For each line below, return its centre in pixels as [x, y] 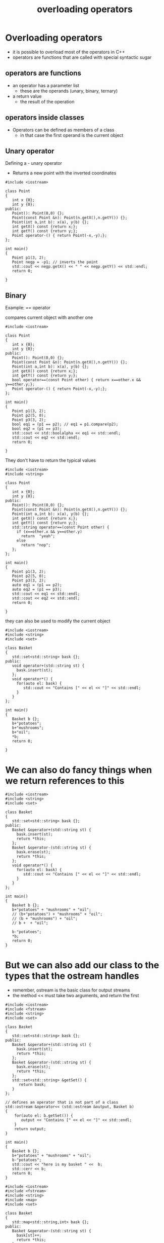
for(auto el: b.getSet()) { [44, 1116]
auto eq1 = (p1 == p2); [37, 585]
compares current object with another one [49, 317]
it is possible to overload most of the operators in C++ [69, 52]
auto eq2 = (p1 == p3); [37, 590]
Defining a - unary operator [34, 163]
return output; [30, 1129]
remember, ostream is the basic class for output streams [71, 990]
